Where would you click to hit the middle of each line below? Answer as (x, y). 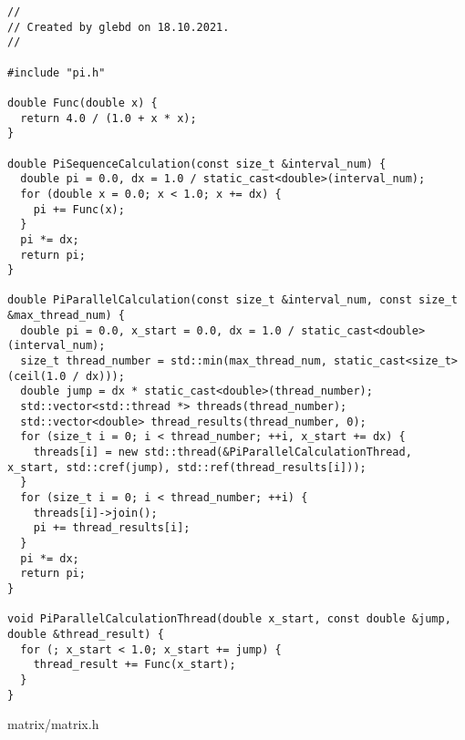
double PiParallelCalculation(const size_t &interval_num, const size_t (232, 300)
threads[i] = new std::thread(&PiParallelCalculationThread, (222, 452)
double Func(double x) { (83, 103)
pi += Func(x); (79, 209)
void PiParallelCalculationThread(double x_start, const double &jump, (229, 619)
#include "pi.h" (57, 72)
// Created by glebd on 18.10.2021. (119, 27)
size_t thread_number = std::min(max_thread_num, (174, 361)
